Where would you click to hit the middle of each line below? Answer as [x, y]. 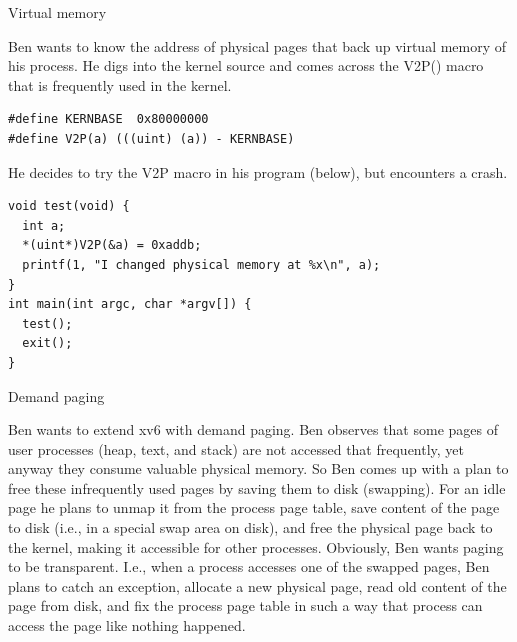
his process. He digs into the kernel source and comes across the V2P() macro [246, 65]
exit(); [47, 343]
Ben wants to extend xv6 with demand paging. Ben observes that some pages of [253, 429]
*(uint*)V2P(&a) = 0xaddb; [112, 245]
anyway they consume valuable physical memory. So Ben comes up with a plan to [258, 468]
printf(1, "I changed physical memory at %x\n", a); [201, 264]
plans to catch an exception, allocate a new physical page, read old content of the [257, 585]
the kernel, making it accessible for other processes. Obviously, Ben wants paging [256, 546]
